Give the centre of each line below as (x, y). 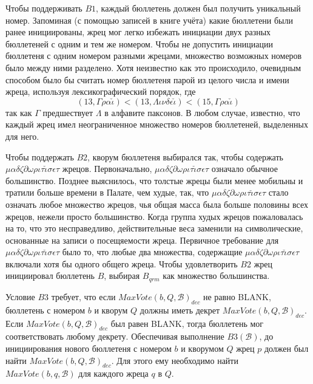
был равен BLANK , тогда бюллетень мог (187, 323)
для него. (22, 136)
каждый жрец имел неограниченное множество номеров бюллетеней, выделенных (157, 124)
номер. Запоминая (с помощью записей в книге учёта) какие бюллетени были (150, 20)
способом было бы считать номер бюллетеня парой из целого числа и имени (147, 79)
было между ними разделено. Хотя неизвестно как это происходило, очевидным (153, 67)
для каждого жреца (113, 373)
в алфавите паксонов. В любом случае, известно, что (202, 112)
